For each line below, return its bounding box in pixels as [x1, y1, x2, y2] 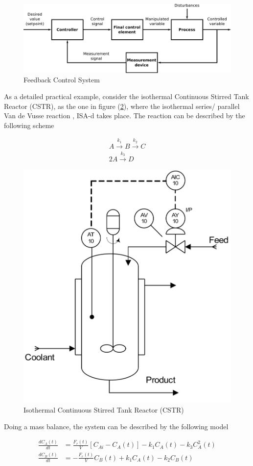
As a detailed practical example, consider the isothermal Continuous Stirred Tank [4, 91, 249, 101]
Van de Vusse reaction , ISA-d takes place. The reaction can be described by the [4, 110, 245, 121]
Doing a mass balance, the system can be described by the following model [4, 421, 229, 431]
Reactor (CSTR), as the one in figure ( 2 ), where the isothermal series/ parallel [4, 101, 240, 111]
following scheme [4, 120, 54, 130]
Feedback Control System [23, 75, 100, 85]
